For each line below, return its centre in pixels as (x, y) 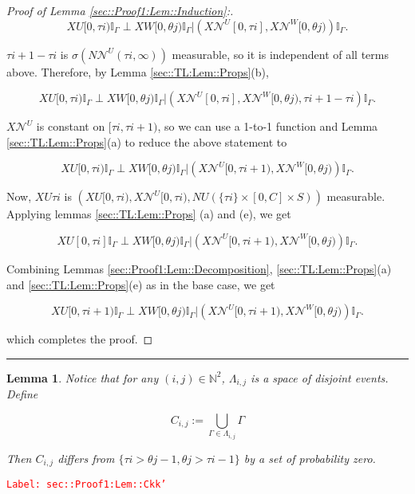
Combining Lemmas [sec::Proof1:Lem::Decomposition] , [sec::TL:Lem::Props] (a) (199, 268)
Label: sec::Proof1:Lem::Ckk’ (87, 485)
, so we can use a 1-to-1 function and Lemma (268, 126)
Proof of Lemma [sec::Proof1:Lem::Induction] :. (120, 10)
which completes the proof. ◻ (80, 339)
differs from (86, 458)
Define (22, 394)
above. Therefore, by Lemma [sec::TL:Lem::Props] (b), (138, 71)
